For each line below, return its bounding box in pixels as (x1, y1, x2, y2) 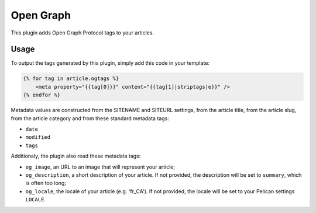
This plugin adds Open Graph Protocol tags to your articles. (11, 29, 154, 36)
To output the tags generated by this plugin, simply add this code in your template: (11, 60, 210, 67)
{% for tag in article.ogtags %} (23, 75, 119, 82)
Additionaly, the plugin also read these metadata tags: (11, 152, 141, 160)
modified (25, 134, 51, 141)
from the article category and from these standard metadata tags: (11, 114, 169, 122)
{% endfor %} (23, 92, 61, 99)
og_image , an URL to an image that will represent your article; (25, 163, 176, 170)
